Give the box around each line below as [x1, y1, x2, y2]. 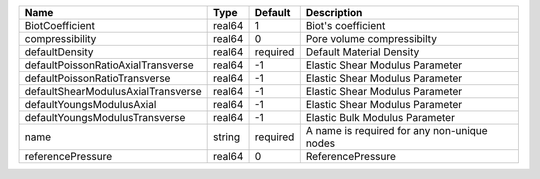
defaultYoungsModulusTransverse [24, 111, 186, 124]
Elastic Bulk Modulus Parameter [305, 111, 455, 124]
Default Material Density [305, 45, 420, 59]
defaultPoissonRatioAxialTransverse [24, 58, 194, 72]
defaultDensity [24, 45, 94, 59]
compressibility [24, 32, 97, 45]
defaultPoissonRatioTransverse [24, 71, 171, 85]
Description [305, 6, 363, 19]
